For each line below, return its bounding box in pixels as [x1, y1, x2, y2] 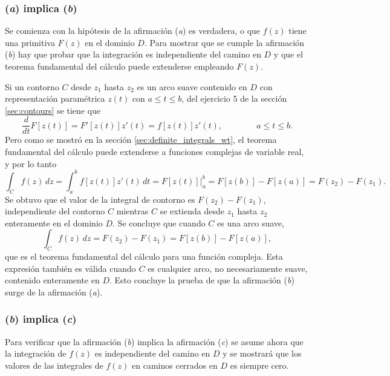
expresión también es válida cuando [5, 262, 136, 274]
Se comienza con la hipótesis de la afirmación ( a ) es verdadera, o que [5, 24, 261, 37]
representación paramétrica [5, 92, 105, 105]
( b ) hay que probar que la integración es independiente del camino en [5, 48, 261, 61]
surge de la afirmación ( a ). [5, 285, 103, 298]
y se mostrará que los [223, 347, 302, 360]
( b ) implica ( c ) [5, 311, 77, 326]
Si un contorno [5, 80, 59, 93]
